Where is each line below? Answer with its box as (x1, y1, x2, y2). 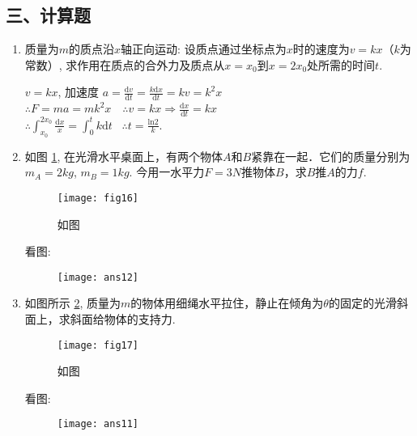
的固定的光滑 (328, 294, 397, 311)
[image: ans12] (57, 271, 139, 283)
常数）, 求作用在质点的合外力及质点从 (24, 56, 225, 73)
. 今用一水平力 (129, 163, 205, 180)
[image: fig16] (57, 192, 139, 204)
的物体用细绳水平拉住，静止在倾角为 (130, 294, 324, 311)
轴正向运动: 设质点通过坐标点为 (121, 40, 287, 57)
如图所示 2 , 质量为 (24, 294, 121, 311)
